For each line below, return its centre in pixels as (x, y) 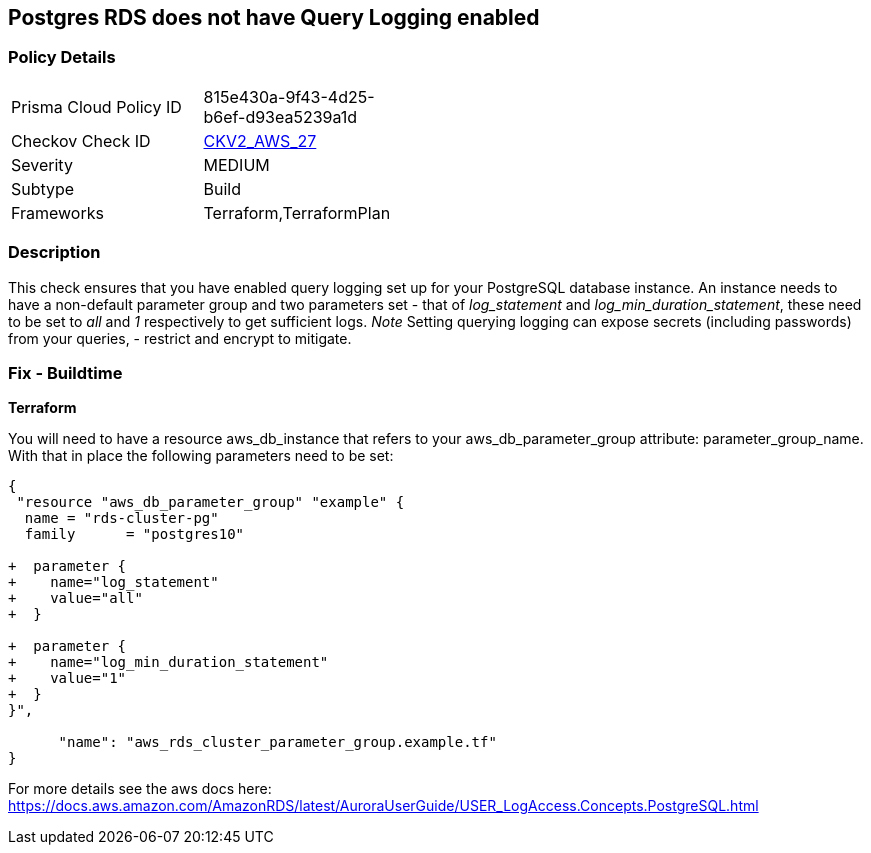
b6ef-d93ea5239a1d (280, 116)
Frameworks (57, 212)
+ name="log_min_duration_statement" (168, 662)
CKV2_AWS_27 (260, 140)
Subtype (43, 188)
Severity (42, 164)
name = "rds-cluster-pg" (121, 518)
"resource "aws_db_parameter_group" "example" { (210, 502)
